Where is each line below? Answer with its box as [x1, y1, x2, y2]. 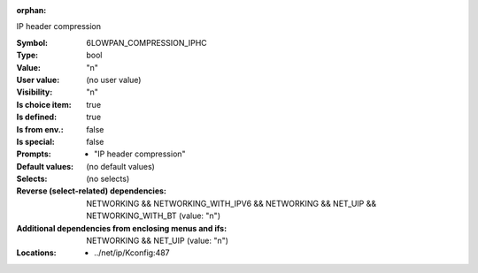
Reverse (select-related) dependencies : [16, 186, 167, 196]
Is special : [16, 136, 55, 147]
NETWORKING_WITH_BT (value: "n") [86, 210, 221, 221]
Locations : [16, 247, 57, 258]
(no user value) [86, 74, 142, 85]
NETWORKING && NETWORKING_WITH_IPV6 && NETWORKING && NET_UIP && [86, 198, 377, 209]
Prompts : [16, 148, 52, 159]
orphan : [16, 5, 47, 15]
